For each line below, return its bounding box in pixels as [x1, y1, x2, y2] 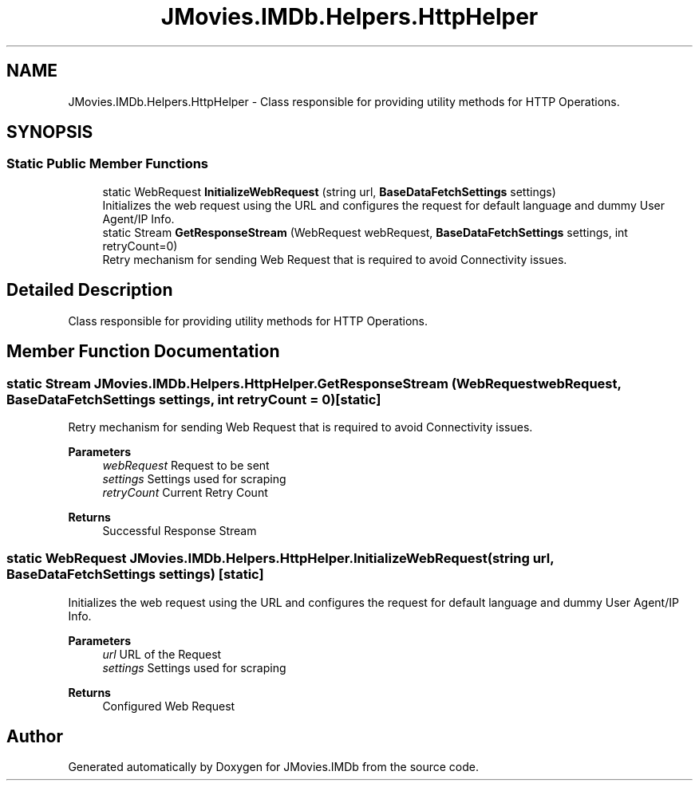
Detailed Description [6, 280, 173, 301]
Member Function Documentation [6, 341, 280, 362]
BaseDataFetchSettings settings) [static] [6, 566, 264, 583]
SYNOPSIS [6, 122, 93, 143]
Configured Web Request [102, 698, 235, 713]
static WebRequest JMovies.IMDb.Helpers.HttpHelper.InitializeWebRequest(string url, [6, 550, 555, 567]
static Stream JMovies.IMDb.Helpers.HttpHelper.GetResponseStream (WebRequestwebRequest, [6, 375, 622, 392]
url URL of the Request [102, 647, 222, 661]
